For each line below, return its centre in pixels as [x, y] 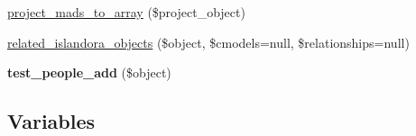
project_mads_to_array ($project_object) [126, 12]
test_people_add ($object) [89, 73]
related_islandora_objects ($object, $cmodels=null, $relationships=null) [208, 42]
